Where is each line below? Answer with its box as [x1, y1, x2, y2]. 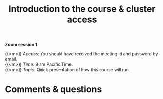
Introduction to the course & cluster [8, 3, 156, 15]
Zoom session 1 [5, 42, 38, 48]
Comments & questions [5, 84, 102, 95]
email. [5, 56, 18, 62]
